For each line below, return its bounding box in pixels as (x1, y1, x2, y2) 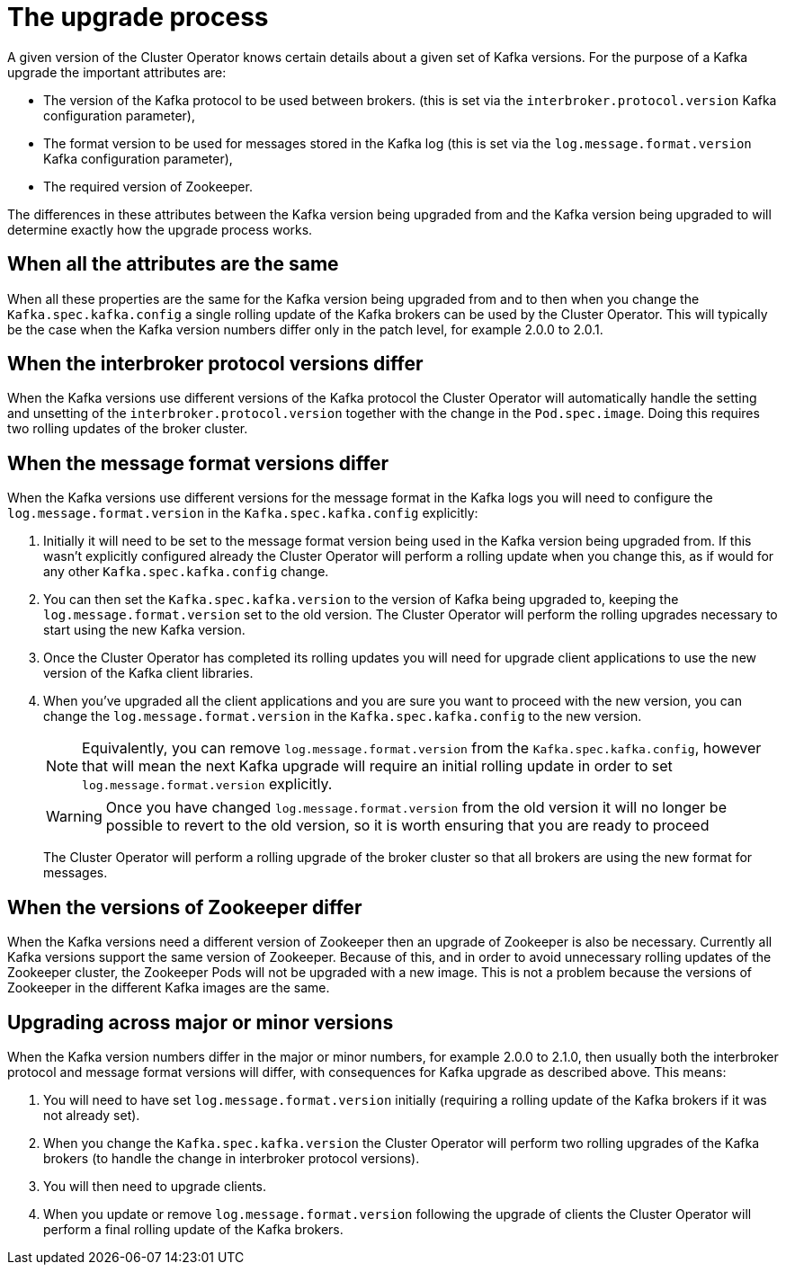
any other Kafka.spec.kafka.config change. (43, 564, 329, 580)
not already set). (43, 1107, 140, 1123)
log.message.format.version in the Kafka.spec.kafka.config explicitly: (7, 505, 478, 521)
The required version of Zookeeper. (43, 178, 253, 194)
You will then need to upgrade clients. (43, 1178, 267, 1194)
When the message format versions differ (7, 451, 389, 475)
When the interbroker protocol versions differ (7, 352, 424, 376)
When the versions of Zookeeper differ (7, 895, 362, 919)
